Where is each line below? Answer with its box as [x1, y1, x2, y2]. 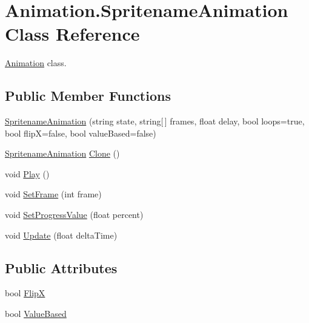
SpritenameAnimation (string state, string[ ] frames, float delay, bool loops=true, [5, 115, 305, 127]
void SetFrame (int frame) [5, 188, 102, 200]
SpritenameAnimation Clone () [5, 147, 120, 160]
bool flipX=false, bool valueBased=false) [5, 126, 156, 139]
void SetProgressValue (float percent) [5, 208, 144, 221]
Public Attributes [5, 258, 118, 277]
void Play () [5, 167, 50, 180]
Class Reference [5, 21, 140, 46]
